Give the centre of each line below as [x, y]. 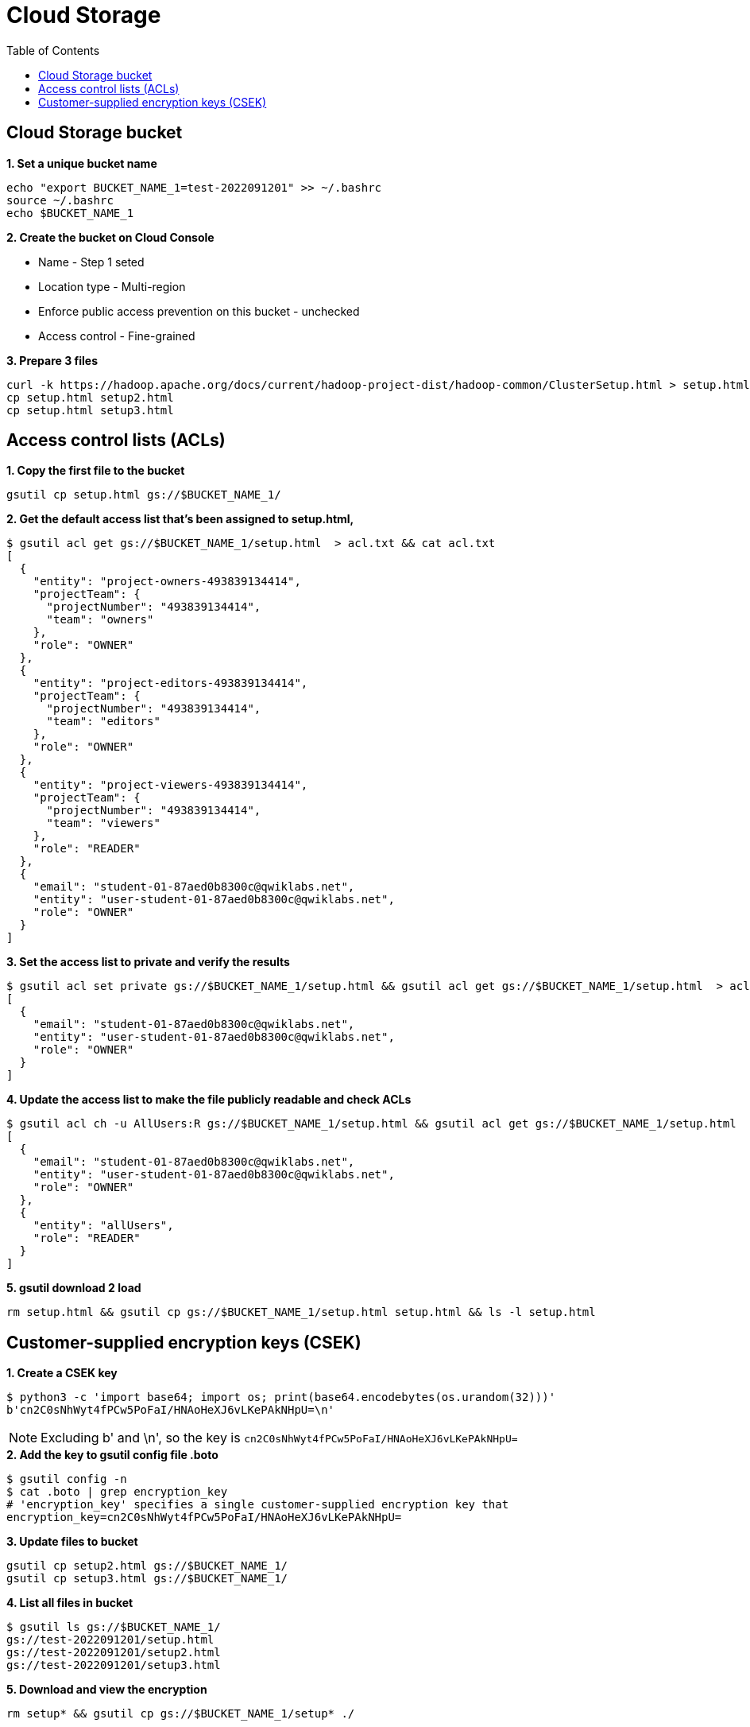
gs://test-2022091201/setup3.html [114, 1665]
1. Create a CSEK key [62, 1373]
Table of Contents [53, 50]
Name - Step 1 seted [91, 262]
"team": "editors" [103, 722]
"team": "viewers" [103, 823]
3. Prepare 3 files [52, 360]
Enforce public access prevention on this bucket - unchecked [199, 311]
